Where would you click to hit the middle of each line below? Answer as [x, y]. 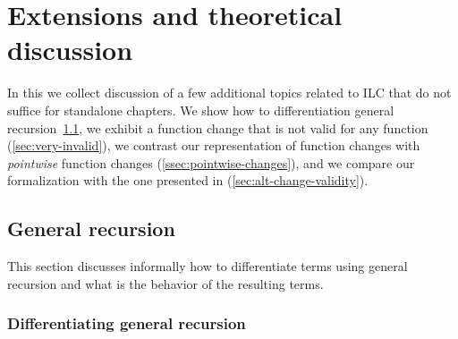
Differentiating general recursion [127, 323]
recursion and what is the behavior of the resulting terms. [165, 283]
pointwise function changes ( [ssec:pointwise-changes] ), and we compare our [211, 162]
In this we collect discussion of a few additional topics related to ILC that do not [229, 93]
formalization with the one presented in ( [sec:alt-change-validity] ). [188, 180]
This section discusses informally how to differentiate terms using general [208, 266]
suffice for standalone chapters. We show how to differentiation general [201, 110]
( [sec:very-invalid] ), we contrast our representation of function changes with [214, 145]
